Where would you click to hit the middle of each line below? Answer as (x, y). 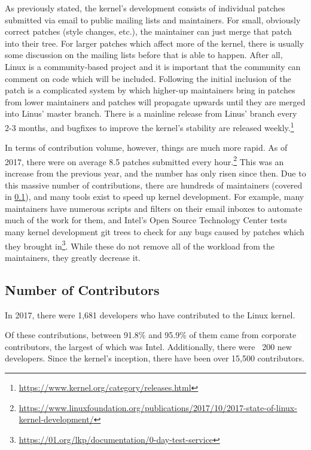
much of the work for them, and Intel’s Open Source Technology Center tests (146, 220)
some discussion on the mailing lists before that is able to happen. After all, (144, 55)
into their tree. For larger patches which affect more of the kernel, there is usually (155, 43)
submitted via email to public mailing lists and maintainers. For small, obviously (153, 19)
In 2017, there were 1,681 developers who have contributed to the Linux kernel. (150, 314)
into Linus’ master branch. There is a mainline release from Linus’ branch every (151, 113)
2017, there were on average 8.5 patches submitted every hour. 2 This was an (144, 160)
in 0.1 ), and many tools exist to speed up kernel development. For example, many (155, 197)
